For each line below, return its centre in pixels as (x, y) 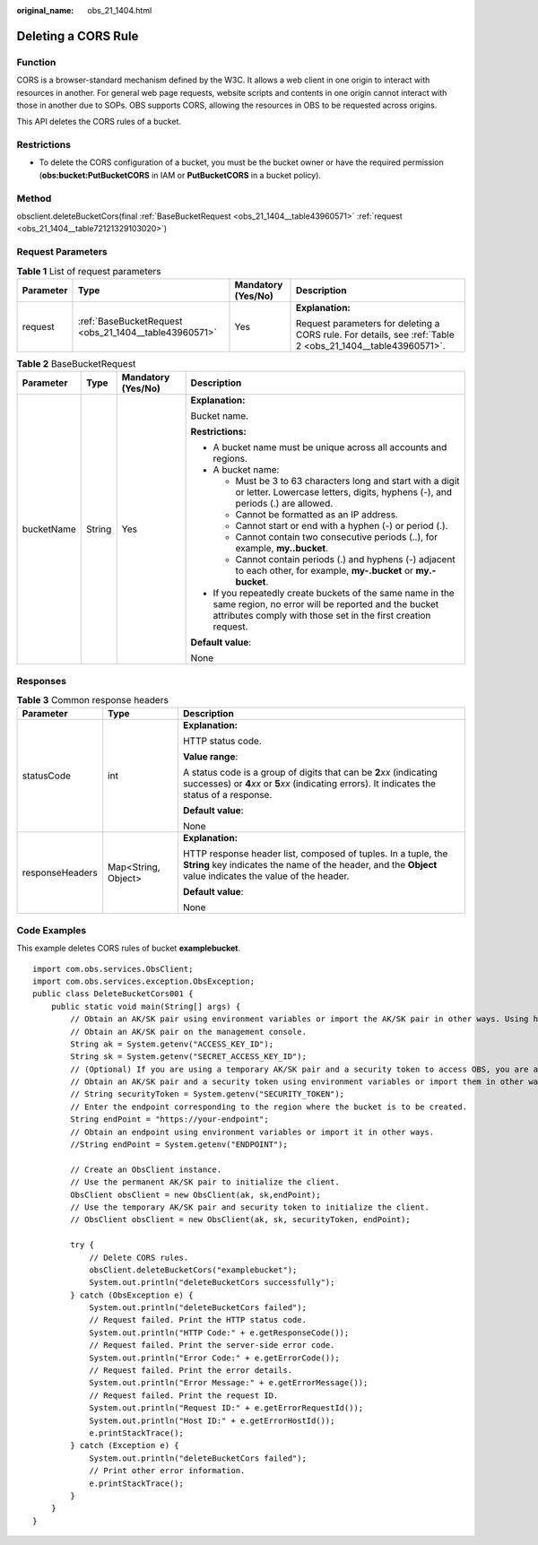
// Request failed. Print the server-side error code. (212, 1345)
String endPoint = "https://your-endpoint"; (169, 1120)
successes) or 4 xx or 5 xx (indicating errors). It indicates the (309, 784)
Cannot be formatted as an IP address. (317, 515)
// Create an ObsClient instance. (146, 1169)
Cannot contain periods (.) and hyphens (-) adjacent (346, 560)
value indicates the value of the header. (266, 876)
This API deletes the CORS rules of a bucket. (99, 122)
